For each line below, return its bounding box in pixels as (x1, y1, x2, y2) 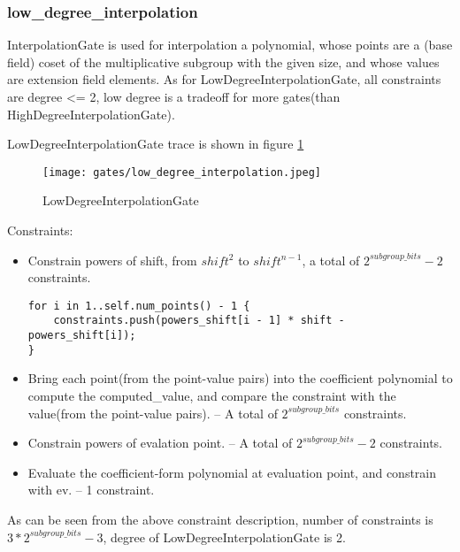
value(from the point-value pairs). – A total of (27, 403, 278, 422)
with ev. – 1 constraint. (27, 480, 155, 499)
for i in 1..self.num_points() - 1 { (27, 299, 250, 312)
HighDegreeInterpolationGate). (7, 104, 175, 123)
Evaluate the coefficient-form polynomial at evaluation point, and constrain (27, 463, 437, 481)
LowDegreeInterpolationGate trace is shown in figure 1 (7, 134, 304, 153)
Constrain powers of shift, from (27, 250, 197, 269)
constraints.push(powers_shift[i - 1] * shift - (53, 314, 345, 327)
